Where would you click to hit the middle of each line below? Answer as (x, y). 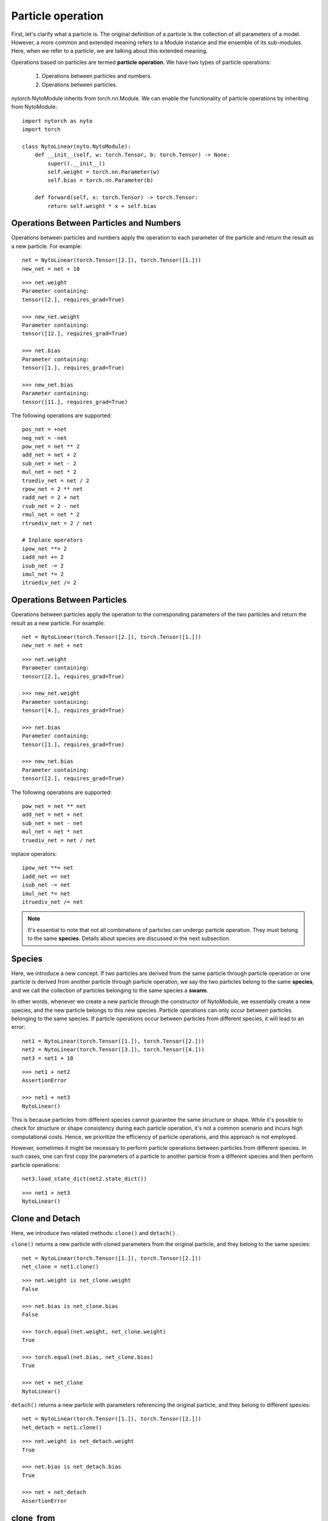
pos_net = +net (45, 430)
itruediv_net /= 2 (50, 583)
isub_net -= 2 (43, 566)
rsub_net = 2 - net (51, 506)
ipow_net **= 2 (45, 548)
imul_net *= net (46, 893)
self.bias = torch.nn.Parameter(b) (101, 180)
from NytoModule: (34, 107)
